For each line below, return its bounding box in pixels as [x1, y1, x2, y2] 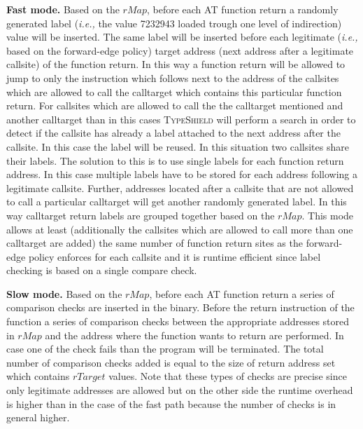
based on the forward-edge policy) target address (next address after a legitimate [6, 43, 354, 57]
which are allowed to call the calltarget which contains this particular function [6, 84, 342, 99]
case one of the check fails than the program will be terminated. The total [6, 341, 324, 356]
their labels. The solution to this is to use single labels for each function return [6, 153, 344, 168]
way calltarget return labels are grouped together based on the [6, 207, 275, 222]
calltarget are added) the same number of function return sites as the [6, 236, 303, 250]
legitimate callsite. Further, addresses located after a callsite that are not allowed [6, 180, 354, 195]
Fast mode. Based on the [6, 2, 120, 16]
